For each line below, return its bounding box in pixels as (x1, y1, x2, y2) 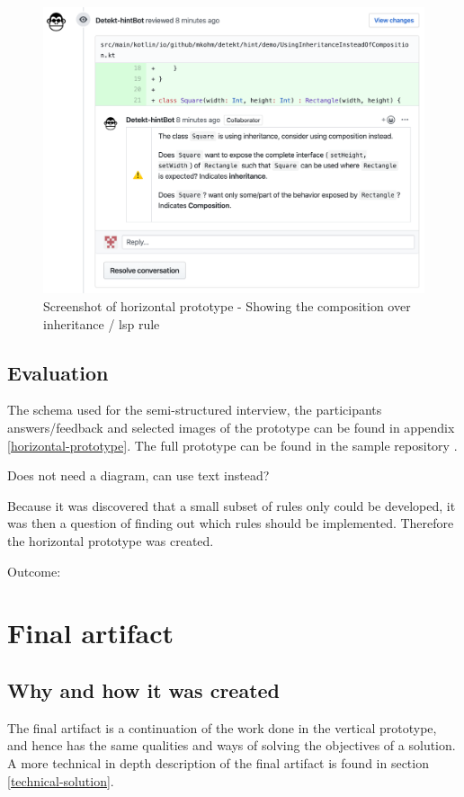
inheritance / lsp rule (43, 314, 160, 333)
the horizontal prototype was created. (7, 531, 214, 550)
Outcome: (7, 561, 61, 580)
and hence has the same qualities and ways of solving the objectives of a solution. (7, 736, 456, 755)
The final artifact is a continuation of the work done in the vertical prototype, (7, 718, 437, 737)
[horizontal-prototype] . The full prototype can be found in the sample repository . (7, 435, 458, 454)
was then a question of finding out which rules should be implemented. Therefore (7, 514, 454, 533)
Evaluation (7, 358, 109, 386)
